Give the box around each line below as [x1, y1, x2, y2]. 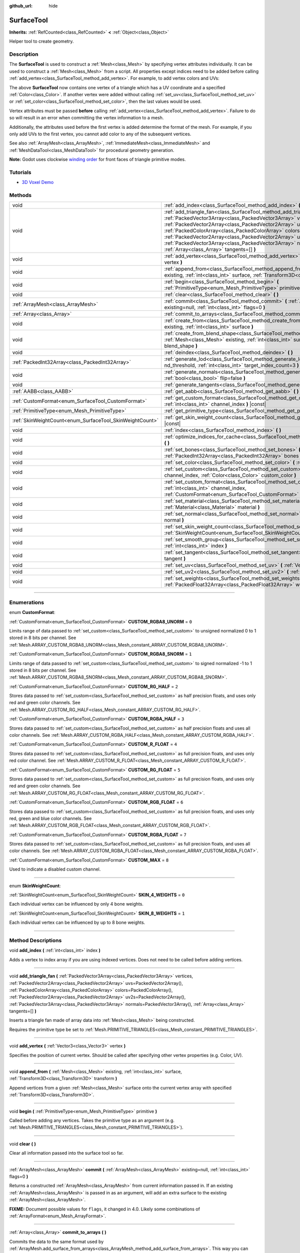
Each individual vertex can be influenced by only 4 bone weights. [9, 901, 143, 907]
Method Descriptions [9, 937, 62, 944]
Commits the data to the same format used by [9, 1238, 104, 1244]
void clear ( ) [9, 1141, 36, 1147]
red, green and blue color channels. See [9, 815, 92, 821]
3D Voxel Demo [21, 179, 54, 185]
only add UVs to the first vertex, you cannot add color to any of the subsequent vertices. [9, 131, 191, 137]
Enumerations [9, 599, 44, 606]
